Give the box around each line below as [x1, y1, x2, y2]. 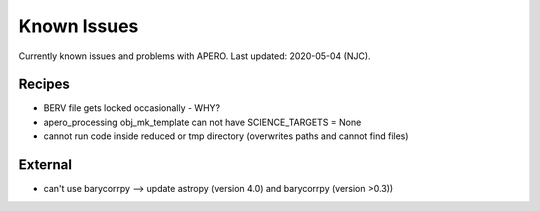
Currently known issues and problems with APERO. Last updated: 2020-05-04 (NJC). [18, 50, 371, 62]
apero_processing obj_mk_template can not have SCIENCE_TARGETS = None [43, 116, 362, 128]
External [18, 156, 72, 174]
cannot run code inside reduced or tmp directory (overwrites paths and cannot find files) [43, 130, 409, 142]
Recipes [18, 76, 70, 93]
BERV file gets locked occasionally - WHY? [43, 102, 220, 114]
